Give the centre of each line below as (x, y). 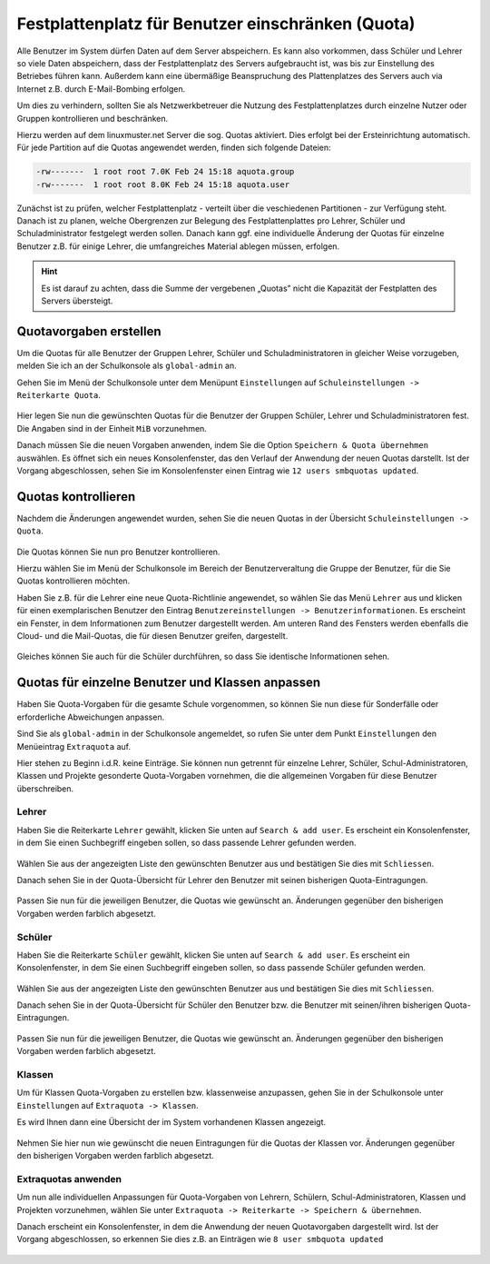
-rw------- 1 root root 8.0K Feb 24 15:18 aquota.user (163, 184)
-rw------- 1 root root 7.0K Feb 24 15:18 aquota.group (165, 172)
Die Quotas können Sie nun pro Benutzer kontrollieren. (118, 552)
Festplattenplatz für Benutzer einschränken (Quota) (216, 24)
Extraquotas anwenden (69, 1179)
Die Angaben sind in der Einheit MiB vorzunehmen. (112, 428)
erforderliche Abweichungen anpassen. (91, 717)
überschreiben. (45, 788)
